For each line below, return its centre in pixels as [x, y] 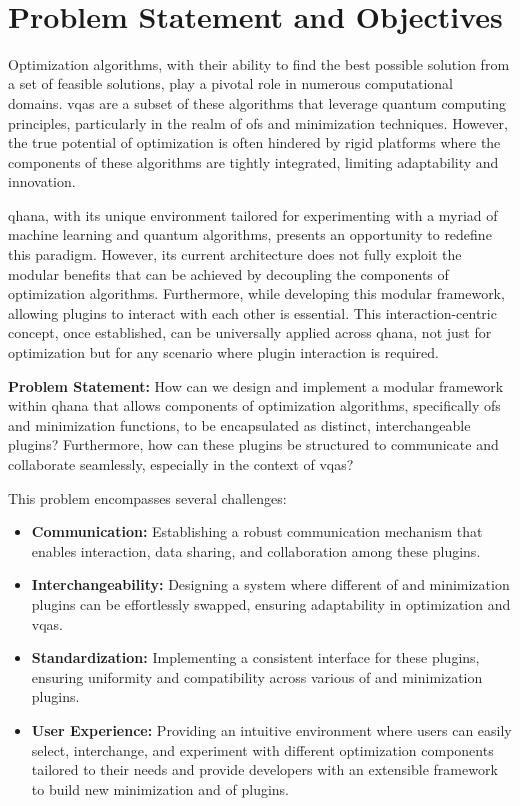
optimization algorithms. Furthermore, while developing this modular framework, [256, 293]
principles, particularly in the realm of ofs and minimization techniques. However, [258, 122]
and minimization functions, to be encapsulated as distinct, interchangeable [239, 424]
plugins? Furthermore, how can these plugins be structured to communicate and [253, 444]
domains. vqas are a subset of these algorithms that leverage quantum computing [257, 102]
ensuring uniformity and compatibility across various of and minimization [257, 676]
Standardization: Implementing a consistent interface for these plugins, [255, 657]
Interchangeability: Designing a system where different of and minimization [270, 584]
